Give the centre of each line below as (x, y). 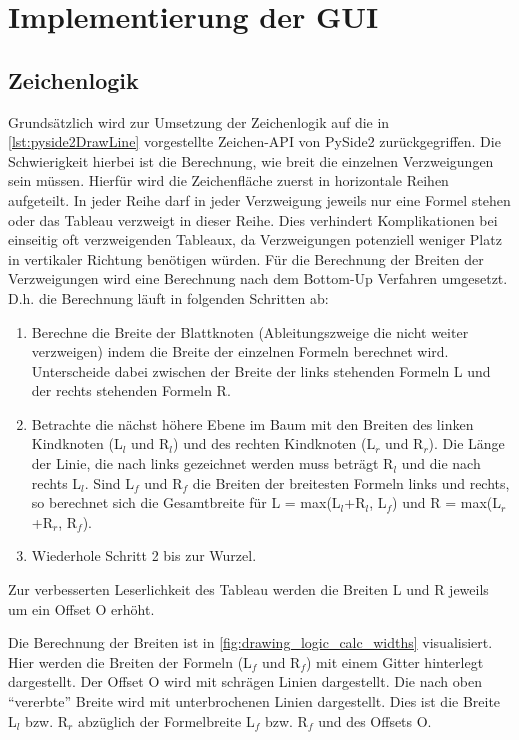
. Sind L (109, 482)
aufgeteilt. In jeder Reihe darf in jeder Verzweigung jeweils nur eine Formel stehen (259, 199)
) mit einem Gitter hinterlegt (395, 661)
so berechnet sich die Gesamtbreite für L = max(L (186, 502)
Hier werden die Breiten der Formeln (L (130, 661)
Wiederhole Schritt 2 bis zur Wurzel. (144, 555)
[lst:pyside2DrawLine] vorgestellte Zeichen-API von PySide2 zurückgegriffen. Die (254, 141)
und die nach (441, 463)
